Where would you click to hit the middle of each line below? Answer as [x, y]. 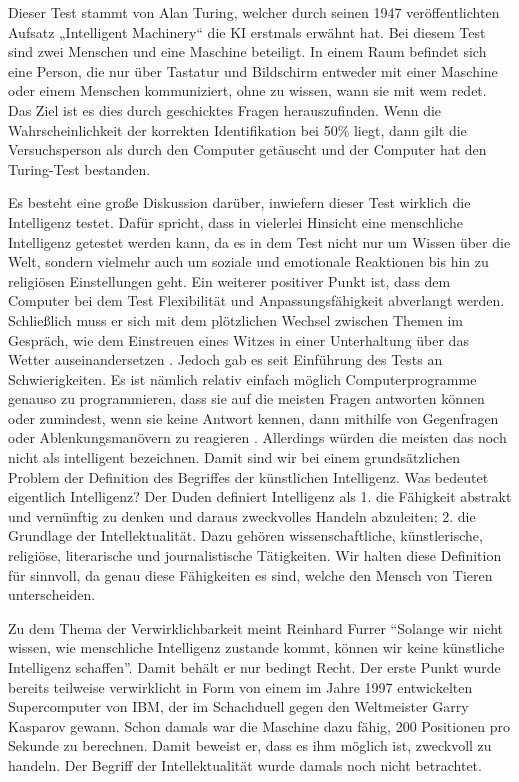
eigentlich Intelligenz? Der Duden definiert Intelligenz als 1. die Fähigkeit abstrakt [260, 496]
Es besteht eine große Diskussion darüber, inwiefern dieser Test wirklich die [239, 202]
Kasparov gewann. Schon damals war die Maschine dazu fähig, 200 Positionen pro [259, 725]
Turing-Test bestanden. [79, 168]
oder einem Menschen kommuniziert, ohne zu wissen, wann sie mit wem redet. [247, 90]
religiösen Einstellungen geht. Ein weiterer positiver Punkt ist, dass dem [229, 280]
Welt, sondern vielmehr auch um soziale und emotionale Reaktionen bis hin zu [248, 261]
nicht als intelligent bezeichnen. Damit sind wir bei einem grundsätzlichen [234, 457]
